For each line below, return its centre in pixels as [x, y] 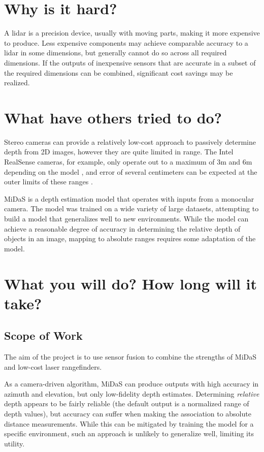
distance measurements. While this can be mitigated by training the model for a [129, 423]
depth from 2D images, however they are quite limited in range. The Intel [119, 152]
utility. [14, 443]
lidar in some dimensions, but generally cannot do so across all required [115, 53]
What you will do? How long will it [130, 283]
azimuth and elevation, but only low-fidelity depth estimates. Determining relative [132, 393]
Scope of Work [43, 335]
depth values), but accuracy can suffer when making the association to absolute [128, 414]
